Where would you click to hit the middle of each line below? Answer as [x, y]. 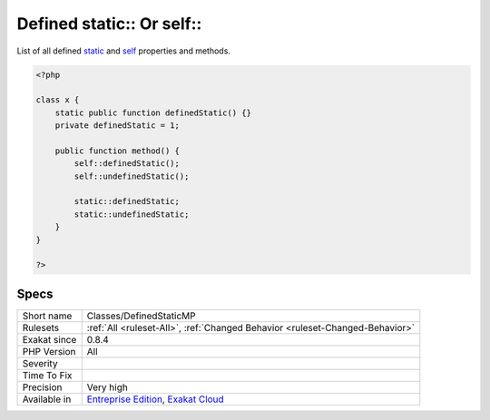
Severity [40, 363]
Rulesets [40, 327]
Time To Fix [47, 375]
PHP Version [49, 351]
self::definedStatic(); [127, 164]
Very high [108, 387]
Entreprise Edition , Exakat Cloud [155, 399]
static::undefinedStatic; [132, 214]
